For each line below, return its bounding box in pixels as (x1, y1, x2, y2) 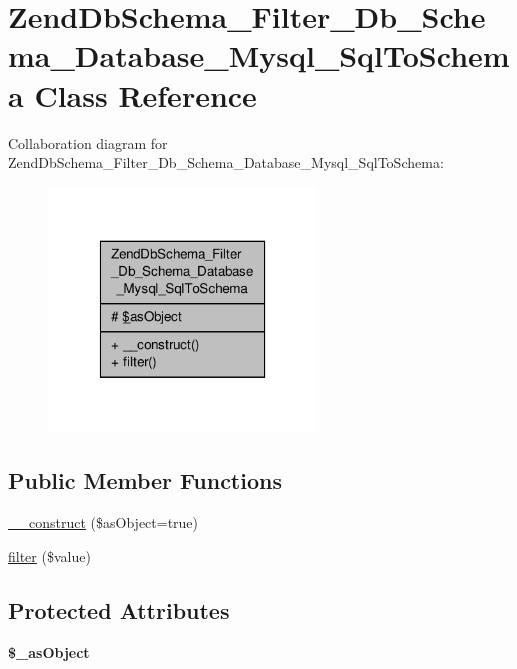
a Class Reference (8, 74, 257, 115)
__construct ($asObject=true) (8, 512, 199, 533)
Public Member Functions (8, 465, 282, 496)
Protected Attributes (8, 594, 230, 625)
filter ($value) (8, 545, 91, 566)
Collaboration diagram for (8, 132, 168, 153)
